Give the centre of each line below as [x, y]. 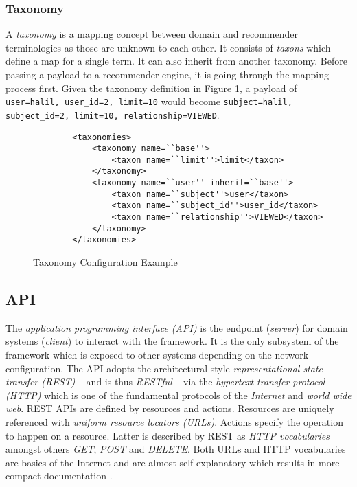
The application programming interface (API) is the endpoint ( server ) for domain [177, 327]
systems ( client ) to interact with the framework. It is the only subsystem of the [172, 341]
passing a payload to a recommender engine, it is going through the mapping [167, 74]
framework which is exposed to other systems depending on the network [157, 355]
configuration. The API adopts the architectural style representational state [164, 368]
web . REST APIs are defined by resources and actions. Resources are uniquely [170, 408]
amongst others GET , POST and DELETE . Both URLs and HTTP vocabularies [176, 449]
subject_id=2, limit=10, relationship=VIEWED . [113, 114]
